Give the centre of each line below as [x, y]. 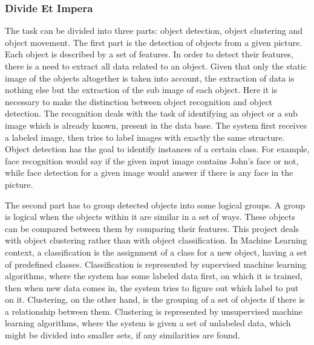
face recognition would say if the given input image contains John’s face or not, [152, 160]
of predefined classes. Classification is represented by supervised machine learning [156, 264]
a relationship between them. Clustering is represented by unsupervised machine [154, 311]
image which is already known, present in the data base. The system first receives [156, 125]
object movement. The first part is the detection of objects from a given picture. [154, 42]
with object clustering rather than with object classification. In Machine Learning [156, 240]
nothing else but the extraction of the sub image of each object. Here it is [141, 90]
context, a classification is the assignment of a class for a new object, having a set [156, 252]
